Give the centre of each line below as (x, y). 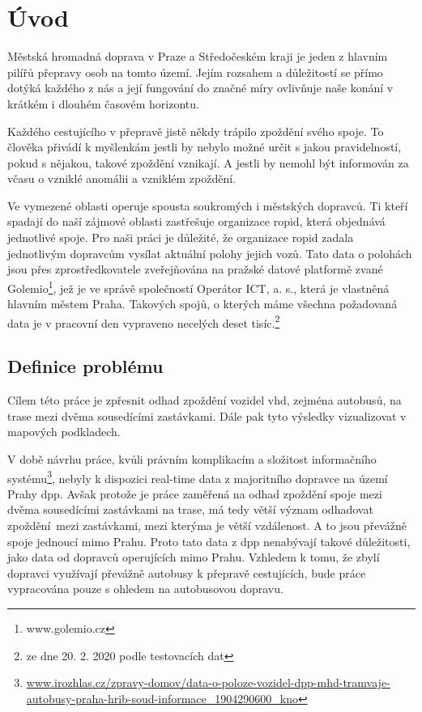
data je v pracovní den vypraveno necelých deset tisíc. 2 (144, 321)
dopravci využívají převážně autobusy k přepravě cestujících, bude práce (187, 572)
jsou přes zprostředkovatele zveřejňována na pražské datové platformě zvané (195, 269)
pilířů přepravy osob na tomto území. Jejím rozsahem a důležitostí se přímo (195, 72)
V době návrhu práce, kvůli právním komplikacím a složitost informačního (192, 458)
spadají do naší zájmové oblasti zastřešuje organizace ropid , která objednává (196, 221)
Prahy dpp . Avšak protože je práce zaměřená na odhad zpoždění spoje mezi (195, 493)
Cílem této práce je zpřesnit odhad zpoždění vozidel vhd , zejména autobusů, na (205, 400)
